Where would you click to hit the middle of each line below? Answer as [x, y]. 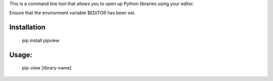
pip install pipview [41, 40]
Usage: [21, 55]
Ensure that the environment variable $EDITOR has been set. [73, 13]
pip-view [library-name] [47, 68]
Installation [27, 27]
